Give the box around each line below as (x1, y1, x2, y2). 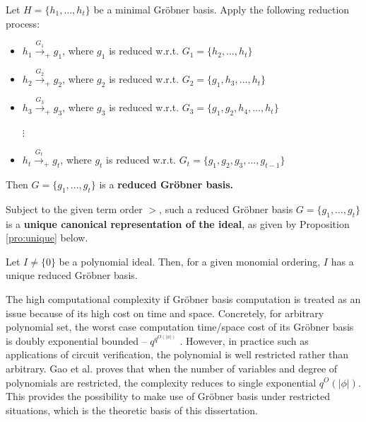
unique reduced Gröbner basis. (6, 268, 138, 283)
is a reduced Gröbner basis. (99, 177, 233, 192)
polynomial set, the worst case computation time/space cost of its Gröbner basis (6, 319, 354, 334)
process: (6, 16, 40, 30)
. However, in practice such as (179, 333, 309, 348)
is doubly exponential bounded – (6, 333, 147, 348)
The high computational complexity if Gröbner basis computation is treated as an (6, 291, 361, 306)
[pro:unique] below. (6, 230, 88, 245)
